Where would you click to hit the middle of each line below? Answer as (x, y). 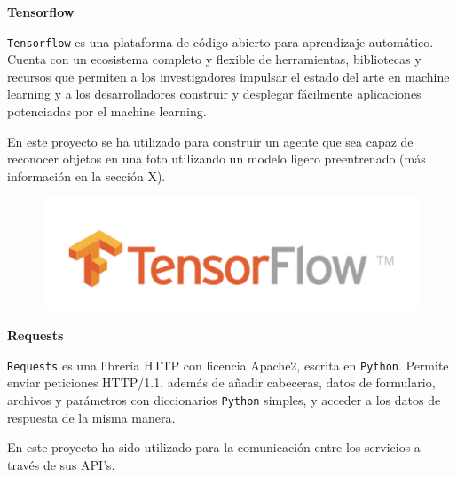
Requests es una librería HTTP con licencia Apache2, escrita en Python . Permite (228, 365)
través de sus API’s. (61, 464)
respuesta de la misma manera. (91, 417)
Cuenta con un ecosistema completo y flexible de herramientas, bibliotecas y (214, 59)
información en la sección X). (87, 175)
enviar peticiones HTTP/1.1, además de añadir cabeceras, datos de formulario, (221, 382)
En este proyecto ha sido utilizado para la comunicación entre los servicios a (214, 447)
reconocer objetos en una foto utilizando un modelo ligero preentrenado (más (217, 159)
